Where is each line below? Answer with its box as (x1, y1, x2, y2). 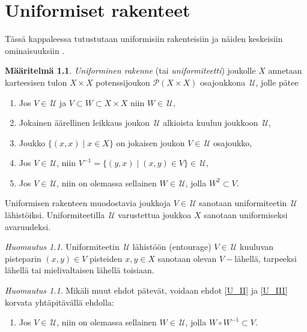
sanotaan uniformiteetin (199, 197, 287, 209)
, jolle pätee (255, 76, 299, 88)
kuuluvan (240, 240, 274, 253)
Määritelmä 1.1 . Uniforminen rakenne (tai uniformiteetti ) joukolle (5, 64, 256, 77)
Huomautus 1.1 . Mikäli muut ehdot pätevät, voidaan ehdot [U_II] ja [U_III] (5, 284, 288, 297)
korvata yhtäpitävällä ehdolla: (5, 295, 114, 308)
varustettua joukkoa (118, 209, 192, 221)
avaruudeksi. (5, 220, 50, 233)
